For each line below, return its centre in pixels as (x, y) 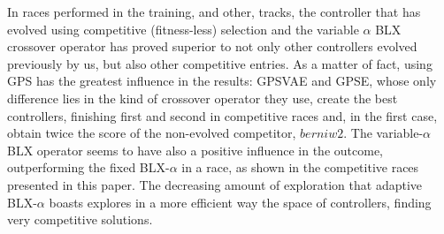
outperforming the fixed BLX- (88, 167)
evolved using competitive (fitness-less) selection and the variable (183, 29)
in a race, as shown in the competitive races (300, 167)
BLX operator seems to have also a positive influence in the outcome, (195, 150)
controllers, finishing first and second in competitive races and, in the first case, (222, 115)
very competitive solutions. (80, 219)
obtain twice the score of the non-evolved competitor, (152, 133)
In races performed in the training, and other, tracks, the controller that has (214, 11)
